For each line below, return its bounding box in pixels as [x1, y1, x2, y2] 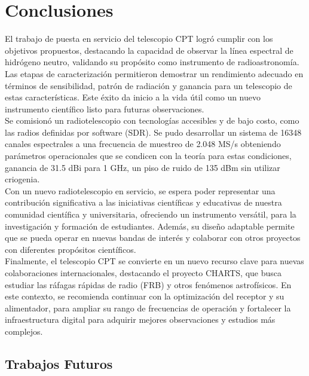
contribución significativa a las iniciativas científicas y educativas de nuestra [5, 196, 282, 209]
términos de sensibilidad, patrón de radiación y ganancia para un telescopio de [5, 79, 292, 91]
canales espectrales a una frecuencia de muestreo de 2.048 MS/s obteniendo [5, 137, 281, 150]
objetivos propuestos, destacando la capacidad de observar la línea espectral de [5, 44, 293, 56]
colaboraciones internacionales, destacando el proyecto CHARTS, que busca [5, 267, 282, 279]
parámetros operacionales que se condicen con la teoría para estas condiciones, [5, 149, 292, 162]
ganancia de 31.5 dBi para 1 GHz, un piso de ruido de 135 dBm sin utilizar [5, 161, 280, 173]
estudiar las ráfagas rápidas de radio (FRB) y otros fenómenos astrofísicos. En [5, 278, 292, 291]
